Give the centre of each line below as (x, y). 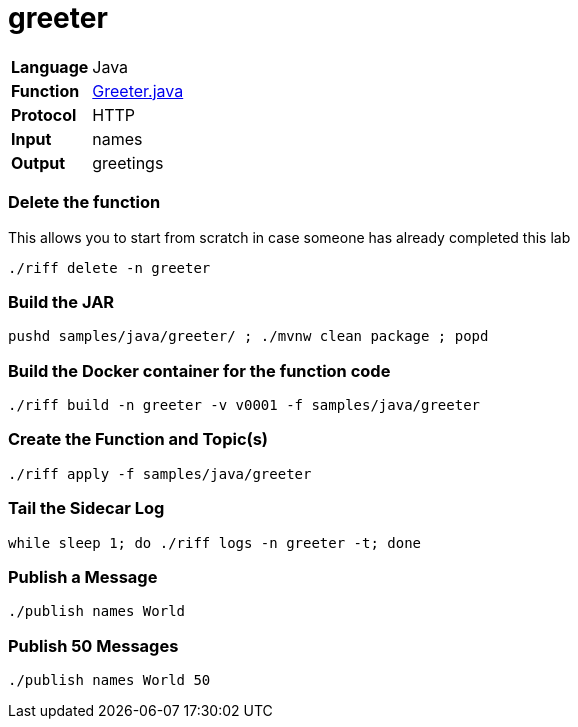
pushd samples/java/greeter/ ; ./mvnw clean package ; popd (248, 336)
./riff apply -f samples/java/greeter (160, 473)
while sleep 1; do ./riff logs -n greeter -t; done (215, 542)
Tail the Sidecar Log (86, 508)
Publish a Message (83, 576)
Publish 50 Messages (93, 645)
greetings (128, 162)
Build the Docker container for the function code (199, 370)
